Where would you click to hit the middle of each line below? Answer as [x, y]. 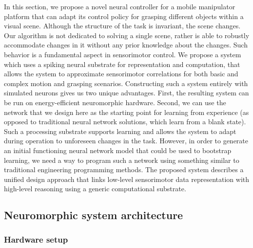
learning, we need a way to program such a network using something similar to [122, 160]
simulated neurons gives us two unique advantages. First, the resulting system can [126, 93]
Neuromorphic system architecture [94, 215]
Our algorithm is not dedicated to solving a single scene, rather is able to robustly [127, 35]
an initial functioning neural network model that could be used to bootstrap [118, 150]
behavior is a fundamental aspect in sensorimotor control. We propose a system [123, 54]
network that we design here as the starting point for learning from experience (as [126, 112]
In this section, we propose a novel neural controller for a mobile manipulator [120, 6]
